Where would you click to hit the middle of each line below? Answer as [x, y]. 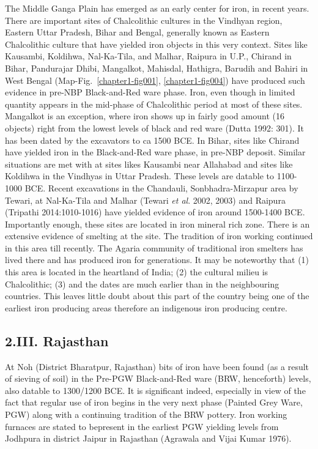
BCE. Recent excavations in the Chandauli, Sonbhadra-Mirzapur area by [161, 187]
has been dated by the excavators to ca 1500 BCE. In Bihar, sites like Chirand [152, 140]
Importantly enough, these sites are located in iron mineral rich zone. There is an [157, 224]
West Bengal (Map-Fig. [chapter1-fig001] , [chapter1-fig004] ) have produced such [155, 80]
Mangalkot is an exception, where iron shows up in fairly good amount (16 [145, 116]
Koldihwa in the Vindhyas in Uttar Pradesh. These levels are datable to [140, 176]
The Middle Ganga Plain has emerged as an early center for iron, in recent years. [157, 8]
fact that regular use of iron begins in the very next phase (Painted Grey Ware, [154, 402]
